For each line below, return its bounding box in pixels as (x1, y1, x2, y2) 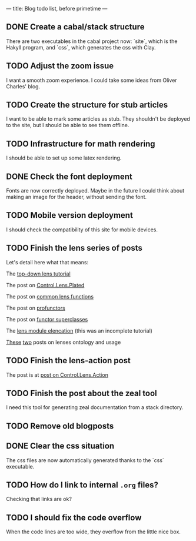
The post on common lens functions (6, 293, 94, 300)
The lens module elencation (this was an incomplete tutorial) (6, 327, 153, 334)
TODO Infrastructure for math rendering (6, 138, 155, 149)
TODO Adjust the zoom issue (6, 61, 114, 71)
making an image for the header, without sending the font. (6, 194, 147, 201)
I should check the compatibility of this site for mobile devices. (6, 226, 158, 233)
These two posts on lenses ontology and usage (6, 338, 121, 346)
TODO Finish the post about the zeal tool (6, 388, 157, 398)
